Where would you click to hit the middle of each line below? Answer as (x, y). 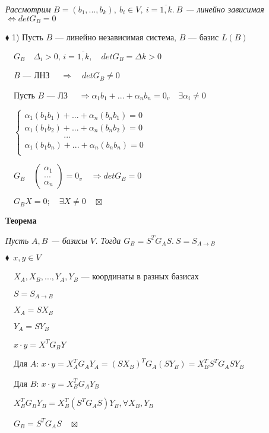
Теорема (21, 220)
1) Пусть (27, 37)
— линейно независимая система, (116, 37)
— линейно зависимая (225, 9)
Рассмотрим (28, 9)
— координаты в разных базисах (140, 276)
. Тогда (108, 240)
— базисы (69, 240)
